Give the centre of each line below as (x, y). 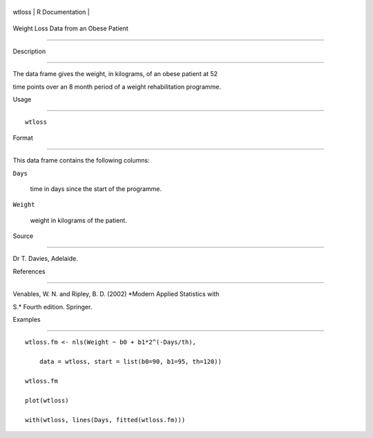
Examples (27, 320)
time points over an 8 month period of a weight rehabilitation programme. (117, 86)
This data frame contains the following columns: (81, 161)
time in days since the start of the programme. (96, 189)
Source (23, 236)
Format (23, 138)
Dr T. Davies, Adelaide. (46, 259)
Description (29, 51)
